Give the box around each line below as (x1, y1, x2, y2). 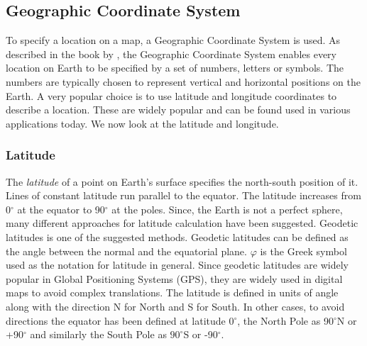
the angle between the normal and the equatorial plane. (6, 243, 247, 258)
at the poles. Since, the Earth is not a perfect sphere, (111, 201, 343, 216)
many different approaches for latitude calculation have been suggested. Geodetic (6, 216, 358, 230)
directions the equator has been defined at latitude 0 (6, 313, 234, 328)
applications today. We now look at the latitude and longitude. (6, 116, 279, 130)
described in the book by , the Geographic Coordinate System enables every (6, 46, 336, 61)
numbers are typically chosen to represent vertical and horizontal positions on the (6, 74, 361, 89)
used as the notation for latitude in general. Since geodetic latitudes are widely (6, 257, 349, 272)
